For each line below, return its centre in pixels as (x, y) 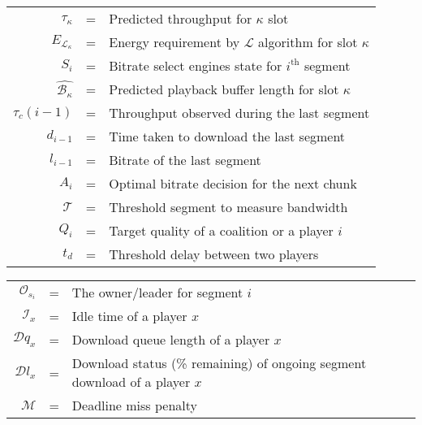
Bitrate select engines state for (196, 65)
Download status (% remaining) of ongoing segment (219, 363)
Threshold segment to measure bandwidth (228, 207)
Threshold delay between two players (214, 254)
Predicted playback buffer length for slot (224, 89)
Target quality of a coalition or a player (221, 230)
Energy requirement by (174, 42)
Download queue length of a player (171, 339)
